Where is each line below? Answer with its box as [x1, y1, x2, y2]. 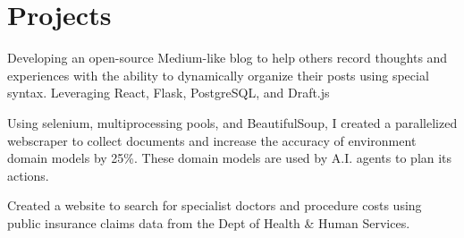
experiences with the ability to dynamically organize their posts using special [7, 65, 429, 84]
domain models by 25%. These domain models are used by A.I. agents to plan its [7, 149, 452, 167]
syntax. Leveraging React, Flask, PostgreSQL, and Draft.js [7, 83, 330, 102]
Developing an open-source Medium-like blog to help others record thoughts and [7, 48, 448, 67]
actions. [7, 166, 49, 184]
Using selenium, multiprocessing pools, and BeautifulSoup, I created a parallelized [7, 113, 458, 132]
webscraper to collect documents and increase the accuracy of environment [7, 131, 417, 149]
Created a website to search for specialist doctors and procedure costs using [7, 196, 422, 215]
